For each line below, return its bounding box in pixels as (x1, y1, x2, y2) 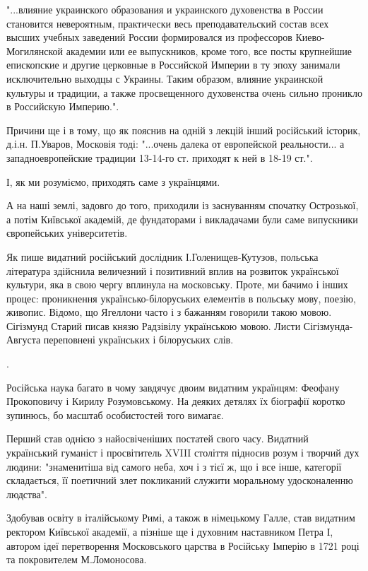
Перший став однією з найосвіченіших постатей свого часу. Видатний (6, 431, 309, 446)
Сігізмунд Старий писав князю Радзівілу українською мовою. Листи (6, 318, 301, 333)
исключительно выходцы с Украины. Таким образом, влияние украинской (6, 71, 324, 86)
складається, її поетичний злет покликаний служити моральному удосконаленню (6, 473, 353, 488)
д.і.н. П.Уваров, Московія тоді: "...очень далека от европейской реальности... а (6, 136, 345, 151)
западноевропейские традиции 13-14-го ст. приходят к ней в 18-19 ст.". (6, 150, 313, 165)
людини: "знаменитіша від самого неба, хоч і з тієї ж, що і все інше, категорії (6, 459, 342, 473)
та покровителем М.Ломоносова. (6, 552, 147, 567)
